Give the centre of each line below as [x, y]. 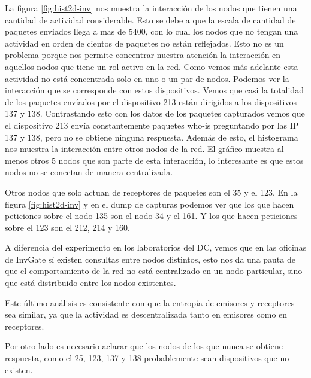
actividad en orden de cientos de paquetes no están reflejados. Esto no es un [144, 43]
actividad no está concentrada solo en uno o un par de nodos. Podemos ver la [147, 78]
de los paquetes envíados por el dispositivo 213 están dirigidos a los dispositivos [151, 101]
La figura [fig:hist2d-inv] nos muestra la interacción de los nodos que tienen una [151, 8]
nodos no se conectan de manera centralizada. [89, 172]
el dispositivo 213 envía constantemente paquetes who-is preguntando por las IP [152, 125]
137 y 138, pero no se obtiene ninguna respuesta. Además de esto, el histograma [152, 137]
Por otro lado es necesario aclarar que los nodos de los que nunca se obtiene [144, 346]
